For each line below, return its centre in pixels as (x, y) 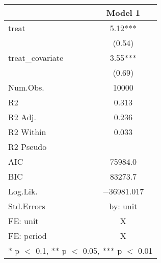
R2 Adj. (22, 117)
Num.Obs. (26, 87)
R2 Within (27, 132)
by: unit (123, 206)
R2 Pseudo (28, 147)
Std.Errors (27, 206)
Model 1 (123, 13)
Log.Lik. (23, 191)
